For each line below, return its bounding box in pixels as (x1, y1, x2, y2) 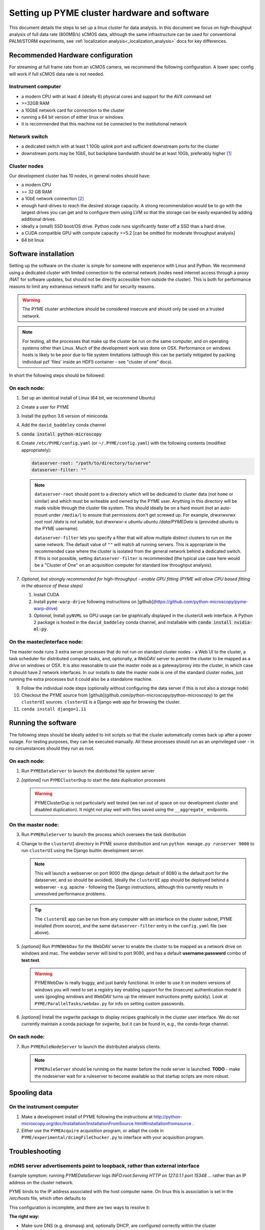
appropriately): (21, 447, 52, 453)
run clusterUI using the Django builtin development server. (21, 847, 144, 853)
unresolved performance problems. (34, 891, 106, 896)
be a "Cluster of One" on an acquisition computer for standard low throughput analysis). (34, 562, 213, 568)
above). (34, 930, 50, 936)
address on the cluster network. (9, 1179, 74, 1185)
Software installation (9, 250, 75, 258)
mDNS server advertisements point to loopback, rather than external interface (9, 1162, 200, 1169)
